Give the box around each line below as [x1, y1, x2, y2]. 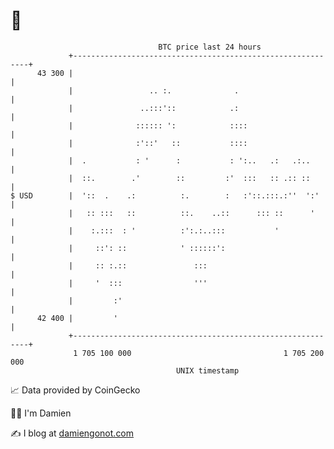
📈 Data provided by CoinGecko [10, 384, 141, 396]
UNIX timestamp [175, 365, 240, 376]
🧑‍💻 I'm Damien [10, 407, 72, 419]
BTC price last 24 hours [158, 42, 262, 52]
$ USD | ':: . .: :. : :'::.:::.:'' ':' [10, 190, 320, 201]
